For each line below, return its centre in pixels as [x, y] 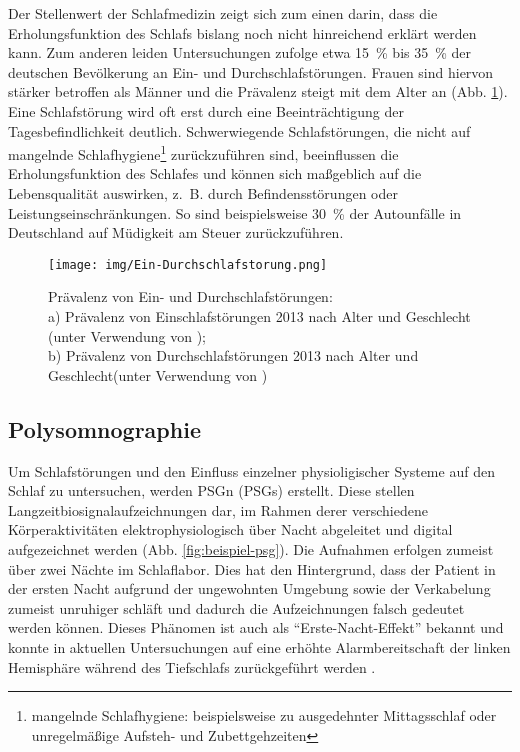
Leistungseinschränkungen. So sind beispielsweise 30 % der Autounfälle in [235, 212]
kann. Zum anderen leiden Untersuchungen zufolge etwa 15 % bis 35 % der [240, 52]
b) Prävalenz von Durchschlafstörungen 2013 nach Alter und [233, 355]
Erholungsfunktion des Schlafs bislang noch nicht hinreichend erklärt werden [242, 32]
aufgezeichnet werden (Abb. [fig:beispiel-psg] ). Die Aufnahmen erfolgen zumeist [251, 548]
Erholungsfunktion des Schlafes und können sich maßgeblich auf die [215, 173]
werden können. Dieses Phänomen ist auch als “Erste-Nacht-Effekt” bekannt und [256, 627]
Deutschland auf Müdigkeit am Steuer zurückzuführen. [176, 232]
